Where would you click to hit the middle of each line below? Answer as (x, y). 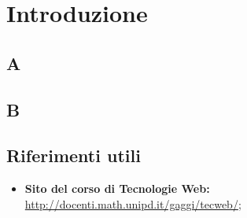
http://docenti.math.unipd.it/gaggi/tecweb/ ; (133, 203)
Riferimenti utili (74, 155)
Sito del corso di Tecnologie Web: (117, 188)
